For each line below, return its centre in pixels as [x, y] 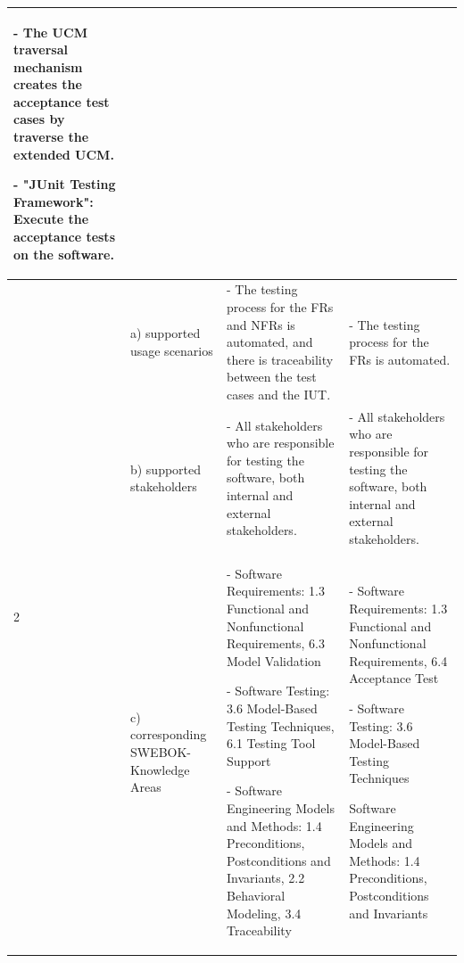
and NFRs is [261, 324]
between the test [272, 377]
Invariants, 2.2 [266, 878]
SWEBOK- [161, 752]
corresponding [168, 734]
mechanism [48, 66]
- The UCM [50, 32]
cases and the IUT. [279, 395]
